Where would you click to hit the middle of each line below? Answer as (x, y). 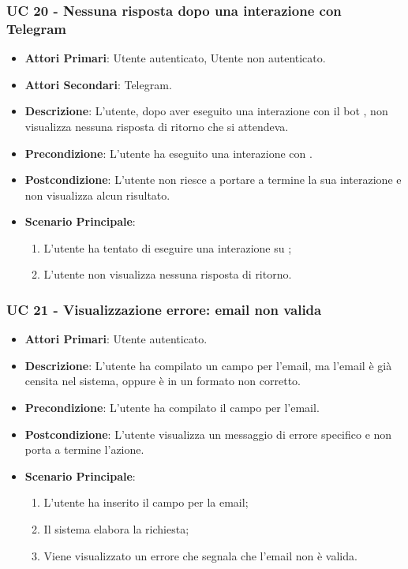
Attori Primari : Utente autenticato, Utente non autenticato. (175, 58)
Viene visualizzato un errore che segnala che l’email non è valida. (200, 555)
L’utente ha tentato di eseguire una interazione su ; (168, 247)
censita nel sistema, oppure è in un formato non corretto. (163, 381)
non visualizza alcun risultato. (97, 195)
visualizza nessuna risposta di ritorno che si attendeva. (157, 126)
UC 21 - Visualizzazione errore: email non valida (164, 309)
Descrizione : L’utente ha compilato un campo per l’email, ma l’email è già (208, 365)
